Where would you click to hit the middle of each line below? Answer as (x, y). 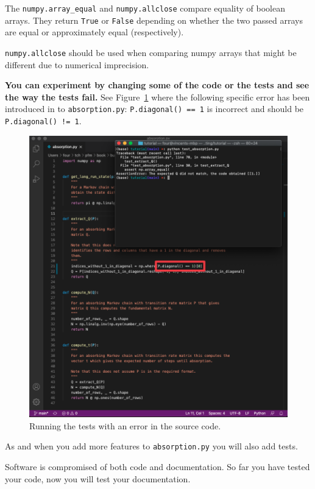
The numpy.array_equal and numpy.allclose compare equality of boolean (145, 8)
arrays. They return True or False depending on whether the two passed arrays (154, 20)
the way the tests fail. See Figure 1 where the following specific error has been (157, 97)
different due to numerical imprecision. (77, 64)
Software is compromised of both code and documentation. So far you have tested (157, 466)
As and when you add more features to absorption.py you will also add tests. (151, 446)
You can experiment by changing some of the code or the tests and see (157, 85)
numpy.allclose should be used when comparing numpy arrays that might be (151, 52)
